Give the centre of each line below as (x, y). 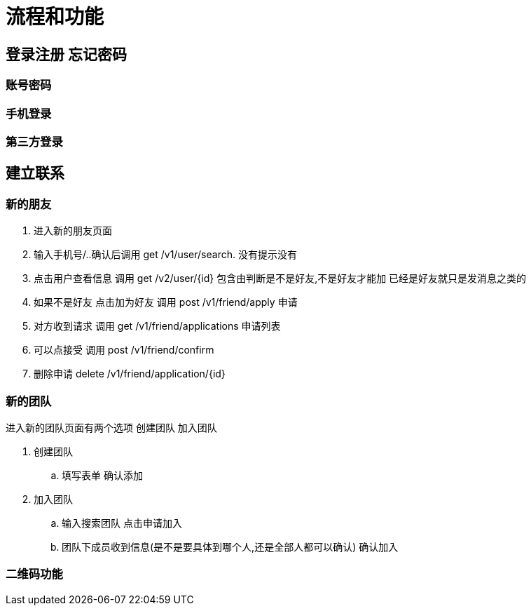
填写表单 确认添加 (102, 475)
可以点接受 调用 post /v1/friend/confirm (124, 350)
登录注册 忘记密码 (66, 54)
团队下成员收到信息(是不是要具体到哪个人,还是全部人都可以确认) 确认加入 (230, 546)
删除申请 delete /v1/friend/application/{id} (130, 374)
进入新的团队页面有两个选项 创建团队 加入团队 (111, 427)
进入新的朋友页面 (73, 231)
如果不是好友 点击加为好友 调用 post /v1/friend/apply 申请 (166, 302)
